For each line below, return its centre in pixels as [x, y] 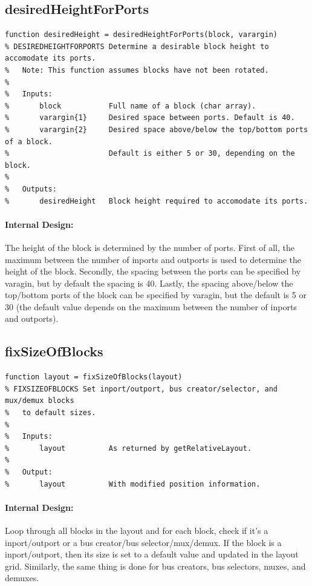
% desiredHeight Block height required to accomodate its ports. [157, 201]
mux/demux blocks [40, 401]
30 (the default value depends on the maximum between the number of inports [151, 306]
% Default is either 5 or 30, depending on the [150, 154]
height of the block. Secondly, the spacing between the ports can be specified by [153, 271]
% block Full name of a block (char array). [131, 106]
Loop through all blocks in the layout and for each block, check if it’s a [137, 530]
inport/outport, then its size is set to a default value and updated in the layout [152, 554]
